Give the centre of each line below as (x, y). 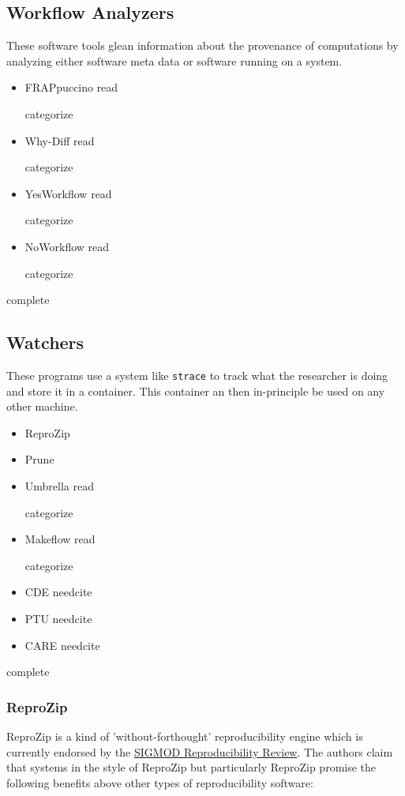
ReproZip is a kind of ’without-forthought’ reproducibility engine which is (185, 736)
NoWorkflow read (67, 246)
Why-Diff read (60, 140)
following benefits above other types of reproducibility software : (160, 782)
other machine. (42, 406)
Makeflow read (60, 539)
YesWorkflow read (68, 193)
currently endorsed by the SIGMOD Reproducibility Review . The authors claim (200, 751)
